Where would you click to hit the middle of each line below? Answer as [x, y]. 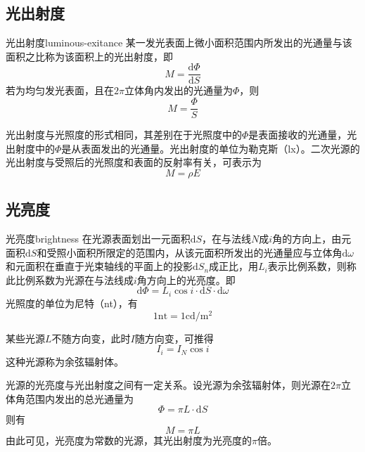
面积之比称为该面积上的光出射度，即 [89, 56]
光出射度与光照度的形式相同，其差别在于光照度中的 [124, 135]
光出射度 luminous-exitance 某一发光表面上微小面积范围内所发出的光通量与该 [179, 43]
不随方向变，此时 [91, 338]
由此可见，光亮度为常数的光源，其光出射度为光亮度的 [129, 440]
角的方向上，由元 [312, 239]
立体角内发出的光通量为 [178, 90]
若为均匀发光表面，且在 [60, 90]
